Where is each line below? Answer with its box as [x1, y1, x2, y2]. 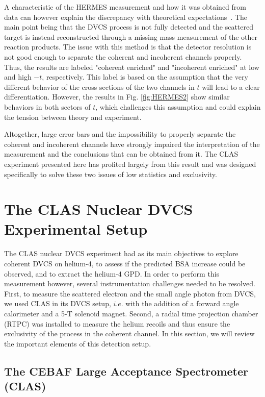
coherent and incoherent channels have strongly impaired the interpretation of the [4, 138, 260, 149]
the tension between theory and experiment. [4, 111, 142, 122]
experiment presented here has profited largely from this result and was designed [4, 158, 256, 169]
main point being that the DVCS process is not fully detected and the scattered [4, 21, 254, 32]
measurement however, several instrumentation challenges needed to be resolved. [4, 278, 255, 289]
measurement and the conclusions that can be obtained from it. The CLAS [4, 148, 238, 159]
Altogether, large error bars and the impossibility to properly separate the [4, 129, 236, 139]
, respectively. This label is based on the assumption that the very [42, 71, 248, 82]
